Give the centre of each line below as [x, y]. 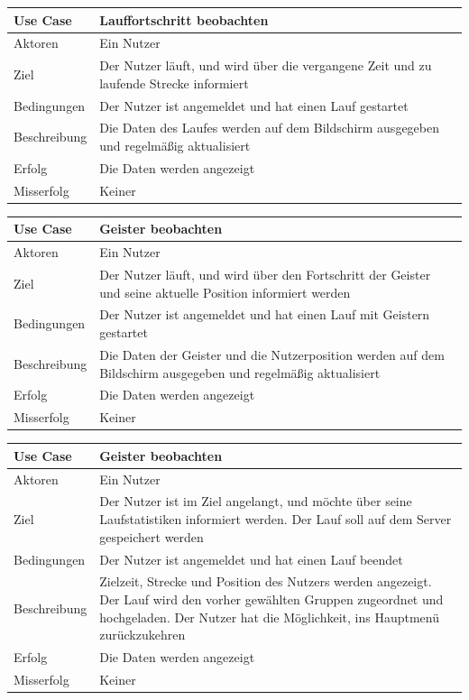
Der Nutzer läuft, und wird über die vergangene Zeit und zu [266, 65]
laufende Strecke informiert [174, 83]
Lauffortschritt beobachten [184, 19]
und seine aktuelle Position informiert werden [225, 292]
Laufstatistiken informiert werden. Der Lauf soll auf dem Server [276, 519]
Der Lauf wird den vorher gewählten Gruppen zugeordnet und [271, 599]
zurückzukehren [143, 635]
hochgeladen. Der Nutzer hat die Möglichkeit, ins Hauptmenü [270, 617]
